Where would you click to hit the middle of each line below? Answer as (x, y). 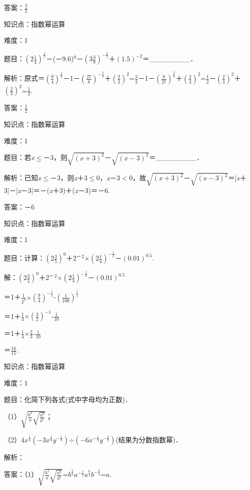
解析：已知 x (23, 178)
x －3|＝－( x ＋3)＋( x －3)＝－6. (64, 190)
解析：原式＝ (24, 78)
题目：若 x (19, 157)
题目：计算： (24, 258)
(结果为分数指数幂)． (149, 439)
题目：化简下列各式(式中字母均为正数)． (68, 399)
